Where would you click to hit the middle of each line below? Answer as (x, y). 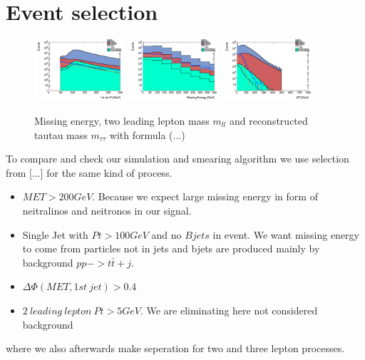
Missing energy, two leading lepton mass (122, 120)
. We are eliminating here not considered (229, 310)
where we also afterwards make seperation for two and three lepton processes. (175, 348)
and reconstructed (268, 120)
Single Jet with (55, 234)
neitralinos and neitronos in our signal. (107, 210)
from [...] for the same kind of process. (89, 172)
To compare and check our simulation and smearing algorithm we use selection (178, 159)
